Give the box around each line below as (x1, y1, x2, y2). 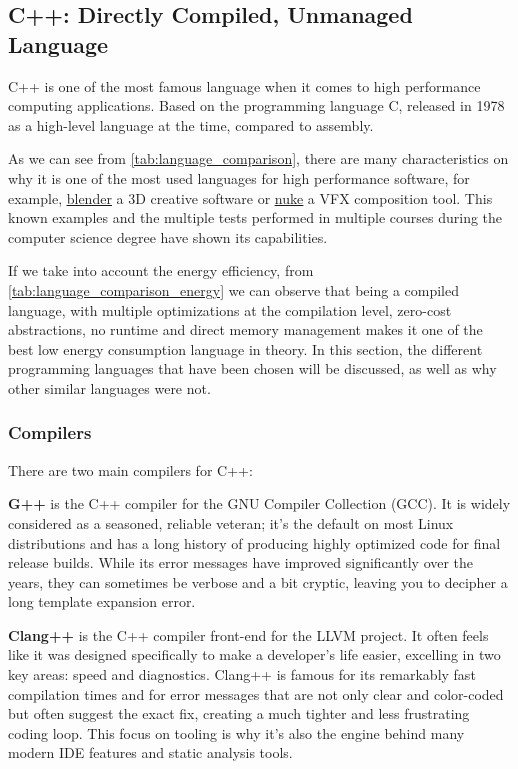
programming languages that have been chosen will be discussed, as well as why (8, 358, 497, 379)
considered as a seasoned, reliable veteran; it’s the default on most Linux (8, 512, 454, 533)
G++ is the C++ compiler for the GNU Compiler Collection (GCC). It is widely (8, 493, 511, 514)
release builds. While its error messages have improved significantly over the (8, 552, 474, 573)
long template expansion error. (8, 591, 196, 612)
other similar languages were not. (8, 377, 211, 398)
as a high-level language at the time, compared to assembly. (8, 114, 374, 135)
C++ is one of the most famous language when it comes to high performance (8, 75, 481, 96)
